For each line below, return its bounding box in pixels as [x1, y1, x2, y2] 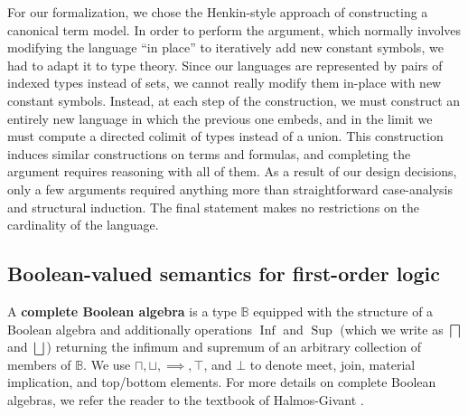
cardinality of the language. [7, 215, 159, 234]
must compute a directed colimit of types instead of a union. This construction [7, 127, 444, 146]
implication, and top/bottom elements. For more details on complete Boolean [7, 373, 436, 391]
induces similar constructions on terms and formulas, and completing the [7, 144, 411, 163]
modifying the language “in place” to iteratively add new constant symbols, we [7, 38, 444, 57]
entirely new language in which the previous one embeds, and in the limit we [7, 108, 433, 127]
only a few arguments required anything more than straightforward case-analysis [7, 179, 454, 198]
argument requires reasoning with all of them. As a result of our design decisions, [7, 162, 457, 181]
